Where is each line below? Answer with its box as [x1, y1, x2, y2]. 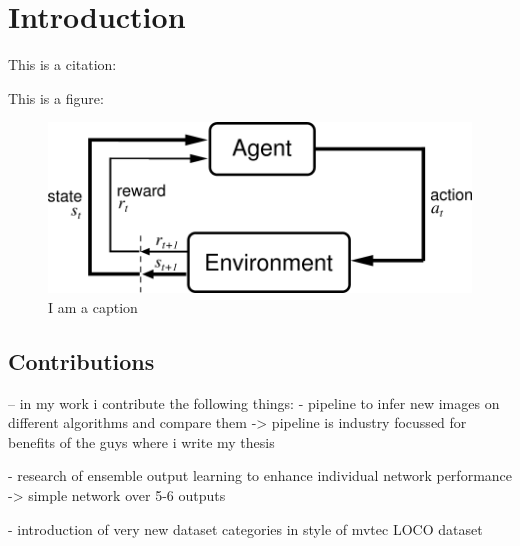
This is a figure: [8, 87, 104, 108]
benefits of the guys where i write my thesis [8, 431, 275, 452]
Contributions [8, 345, 155, 376]
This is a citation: [8, 54, 117, 75]
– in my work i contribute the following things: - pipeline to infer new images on [8, 392, 500, 413]
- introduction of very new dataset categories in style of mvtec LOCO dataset [8, 518, 483, 539]
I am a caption [48, 296, 138, 317]
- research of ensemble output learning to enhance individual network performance [8, 465, 513, 486]
